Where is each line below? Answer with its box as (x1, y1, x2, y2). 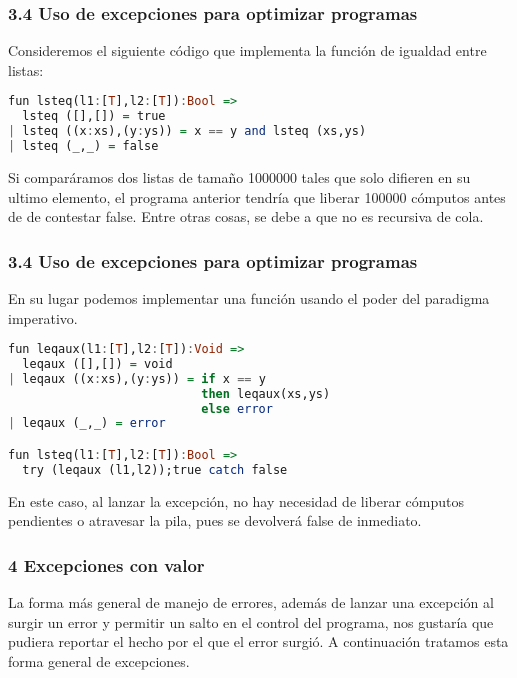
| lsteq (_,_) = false (8, 139, 159, 154)
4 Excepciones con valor (8, 552, 205, 577)
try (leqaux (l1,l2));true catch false (22, 462, 288, 477)
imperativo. (8, 307, 78, 328)
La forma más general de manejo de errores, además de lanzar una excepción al (8, 592, 494, 613)
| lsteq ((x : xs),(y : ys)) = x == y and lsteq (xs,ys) (8, 124, 367, 139)
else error (201, 401, 273, 416)
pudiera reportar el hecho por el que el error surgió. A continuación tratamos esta (8, 631, 509, 652)
